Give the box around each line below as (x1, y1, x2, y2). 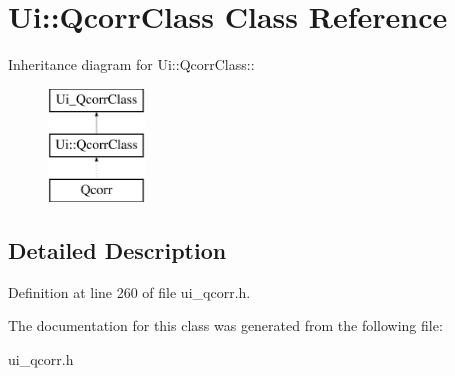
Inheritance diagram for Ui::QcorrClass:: (8, 54, 255, 75)
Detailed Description (8, 235, 227, 266)
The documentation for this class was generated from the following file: (8, 315, 443, 336)
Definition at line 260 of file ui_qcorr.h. (8, 281, 251, 302)
